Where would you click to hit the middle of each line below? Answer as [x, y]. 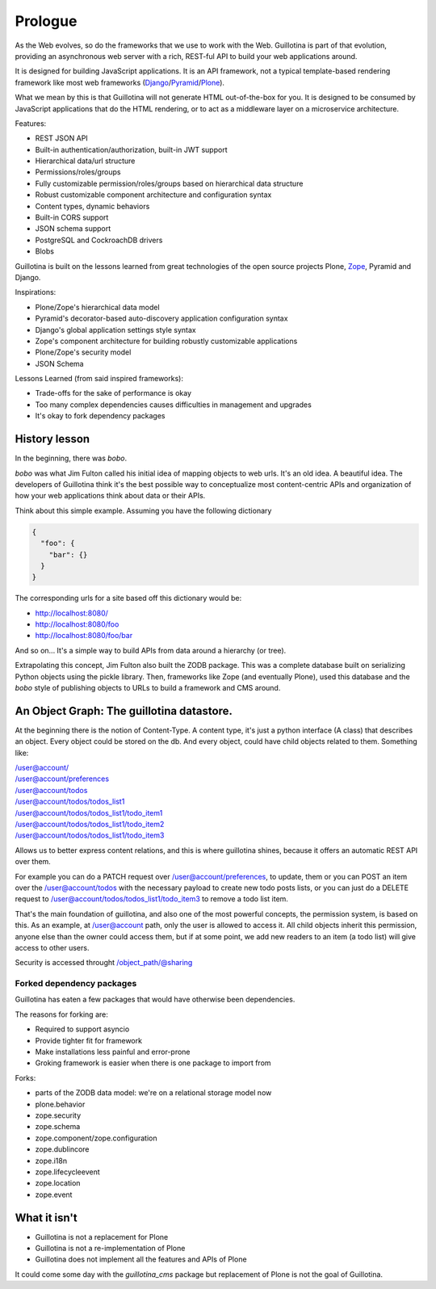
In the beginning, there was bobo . [71, 458]
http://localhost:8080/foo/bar [84, 636]
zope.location [58, 1183]
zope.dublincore [62, 1149]
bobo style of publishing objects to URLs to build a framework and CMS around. [148, 688]
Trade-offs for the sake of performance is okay [113, 393]
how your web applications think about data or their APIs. [110, 496]
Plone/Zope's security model [83, 352]
